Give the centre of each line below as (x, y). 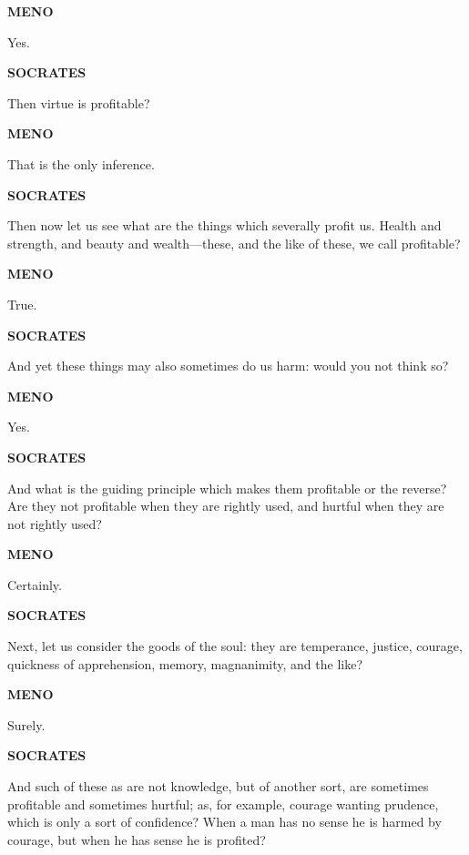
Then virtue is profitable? (79, 102)
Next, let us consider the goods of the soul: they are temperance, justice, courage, (235, 646)
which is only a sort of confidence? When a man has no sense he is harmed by (224, 822)
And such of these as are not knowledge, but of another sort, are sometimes (218, 786)
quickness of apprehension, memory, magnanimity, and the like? (185, 663)
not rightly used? (55, 523)
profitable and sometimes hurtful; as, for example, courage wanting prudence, (223, 804)
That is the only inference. (81, 163)
